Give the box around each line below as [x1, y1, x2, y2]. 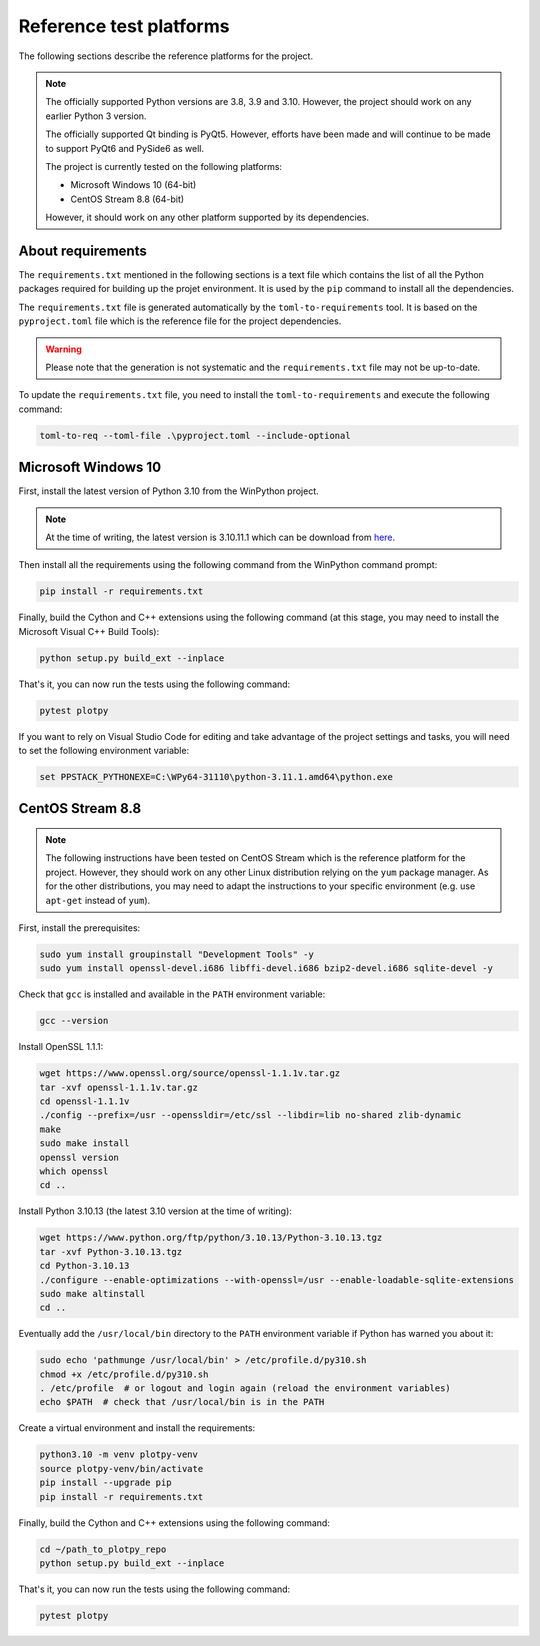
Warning [45, 343, 82, 355]
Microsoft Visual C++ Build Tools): [18, 625, 160, 637]
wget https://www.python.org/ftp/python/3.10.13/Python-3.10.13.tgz [39, 1232, 383, 1244]
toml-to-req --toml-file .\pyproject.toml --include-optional [39, 430, 351, 441]
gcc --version [39, 1015, 109, 1027]
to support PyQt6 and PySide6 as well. [45, 142, 205, 154]
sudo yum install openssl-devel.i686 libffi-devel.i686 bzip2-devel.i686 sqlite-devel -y [39, 963, 494, 974]
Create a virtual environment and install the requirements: [18, 1422, 256, 1434]
